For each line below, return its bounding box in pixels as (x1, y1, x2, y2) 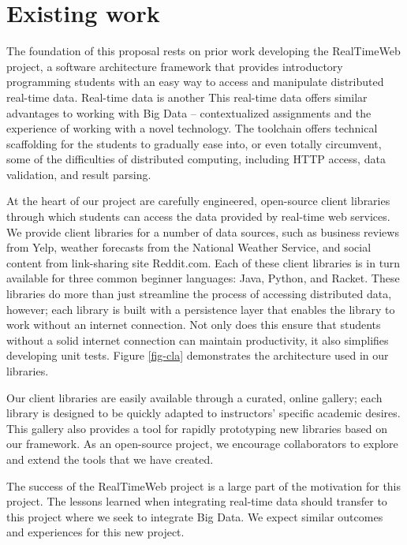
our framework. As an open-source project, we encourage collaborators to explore (6, 435, 398, 452)
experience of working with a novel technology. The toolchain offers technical (6, 120, 378, 136)
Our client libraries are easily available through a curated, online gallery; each (6, 389, 383, 405)
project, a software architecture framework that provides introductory (6, 58, 343, 74)
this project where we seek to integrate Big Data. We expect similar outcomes (6, 508, 383, 524)
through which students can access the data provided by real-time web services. (6, 208, 390, 225)
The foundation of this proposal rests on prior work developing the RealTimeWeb (6, 43, 401, 59)
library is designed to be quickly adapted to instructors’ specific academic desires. (6, 405, 401, 421)
